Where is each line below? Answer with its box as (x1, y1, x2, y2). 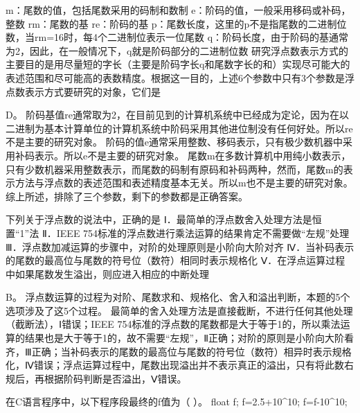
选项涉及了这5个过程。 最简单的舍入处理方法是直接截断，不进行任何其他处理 (6, 303, 353, 317)
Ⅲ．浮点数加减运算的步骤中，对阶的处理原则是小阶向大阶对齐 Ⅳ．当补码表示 (6, 239, 354, 254)
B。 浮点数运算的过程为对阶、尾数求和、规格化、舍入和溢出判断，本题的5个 (6, 290, 350, 304)
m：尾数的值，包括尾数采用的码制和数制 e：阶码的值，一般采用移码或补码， (6, 3, 351, 17)
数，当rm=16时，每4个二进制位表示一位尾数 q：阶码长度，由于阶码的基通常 (6, 30, 349, 44)
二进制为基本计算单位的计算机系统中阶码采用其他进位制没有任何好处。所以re (6, 121, 353, 135)
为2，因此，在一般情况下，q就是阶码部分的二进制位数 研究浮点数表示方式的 (6, 43, 349, 58)
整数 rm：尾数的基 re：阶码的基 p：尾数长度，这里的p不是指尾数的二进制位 (6, 16, 347, 30)
